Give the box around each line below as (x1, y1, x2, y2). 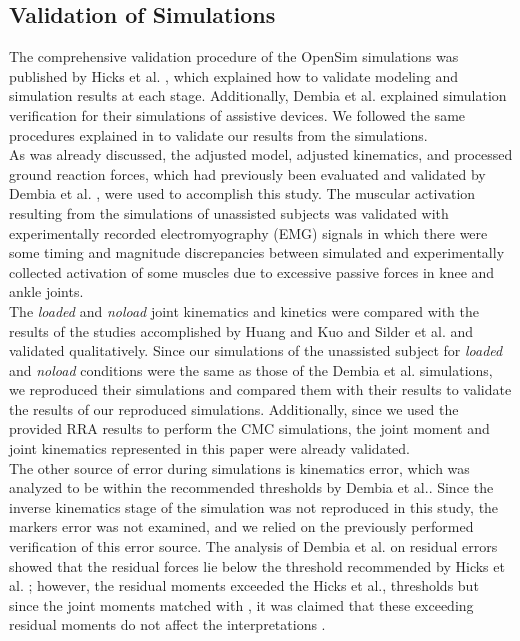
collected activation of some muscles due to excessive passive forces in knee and (9, 261, 495, 282)
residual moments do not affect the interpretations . (9, 614, 326, 635)
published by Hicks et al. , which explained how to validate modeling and (9, 65, 458, 86)
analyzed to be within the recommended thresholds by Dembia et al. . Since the (9, 477, 494, 498)
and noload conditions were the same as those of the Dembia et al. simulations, (9, 359, 493, 380)
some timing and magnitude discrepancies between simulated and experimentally (9, 242, 505, 263)
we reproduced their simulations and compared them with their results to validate (9, 379, 512, 400)
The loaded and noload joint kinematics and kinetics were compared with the (9, 300, 479, 321)
